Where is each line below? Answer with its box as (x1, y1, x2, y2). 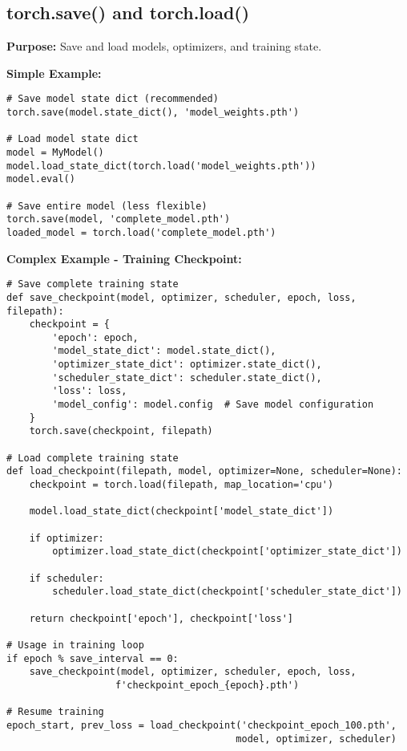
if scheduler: (29, 572, 104, 584)
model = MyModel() (6, 147, 104, 159)
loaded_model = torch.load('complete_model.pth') (6, 226, 276, 238)
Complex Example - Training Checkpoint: (6, 250, 242, 266)
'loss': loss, (52, 385, 127, 397)
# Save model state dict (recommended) (6, 93, 219, 105)
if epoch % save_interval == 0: (6, 652, 179, 664)
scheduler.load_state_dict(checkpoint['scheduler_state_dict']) (52, 586, 402, 598)
